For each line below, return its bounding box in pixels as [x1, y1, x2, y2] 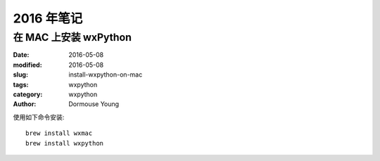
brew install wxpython [25, 139, 104, 147]
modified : [13, 60, 42, 69]
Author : [13, 100, 37, 108]
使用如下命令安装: [13, 112, 65, 121]
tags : [13, 80, 29, 89]
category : [13, 90, 43, 98]
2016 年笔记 [13, 11, 83, 26]
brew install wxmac [25, 129, 93, 137]
